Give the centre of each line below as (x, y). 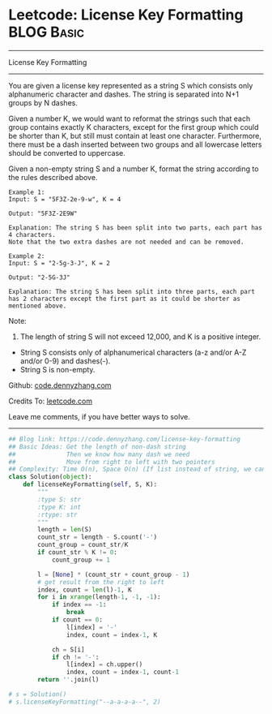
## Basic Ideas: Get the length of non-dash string (97, 447)
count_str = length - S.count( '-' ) (98, 537)
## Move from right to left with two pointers (112, 462)
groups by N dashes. (43, 102)
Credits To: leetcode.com (51, 401)
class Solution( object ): (50, 477)
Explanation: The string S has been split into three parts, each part (132, 291)
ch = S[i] (68, 649)
